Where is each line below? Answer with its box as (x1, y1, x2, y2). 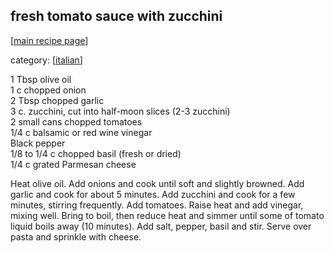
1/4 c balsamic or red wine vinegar (10, 126, 153, 138)
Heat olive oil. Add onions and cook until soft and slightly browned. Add (10, 177, 305, 189)
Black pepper (10, 137, 66, 149)
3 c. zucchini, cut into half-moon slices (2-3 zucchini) (10, 105, 231, 117)
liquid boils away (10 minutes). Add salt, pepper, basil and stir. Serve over (10, 220, 312, 232)
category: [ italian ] (10, 54, 83, 66)
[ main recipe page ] (10, 34, 89, 46)
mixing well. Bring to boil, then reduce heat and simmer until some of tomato (10, 209, 325, 221)
